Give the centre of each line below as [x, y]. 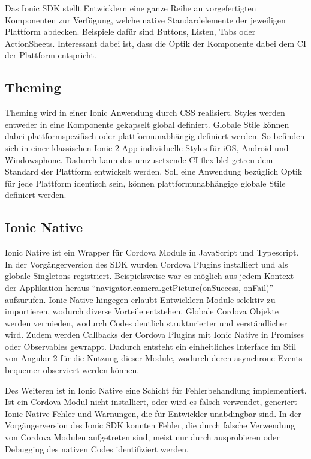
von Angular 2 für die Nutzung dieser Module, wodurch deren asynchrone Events [154, 358]
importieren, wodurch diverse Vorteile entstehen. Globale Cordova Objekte [142, 311]
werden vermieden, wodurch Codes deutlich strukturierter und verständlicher [146, 322]
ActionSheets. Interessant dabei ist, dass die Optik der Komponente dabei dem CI [155, 43]
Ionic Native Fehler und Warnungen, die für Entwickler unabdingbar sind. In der [153, 413]
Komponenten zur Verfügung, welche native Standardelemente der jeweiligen [145, 19]
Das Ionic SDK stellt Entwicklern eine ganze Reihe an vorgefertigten [131, 8]
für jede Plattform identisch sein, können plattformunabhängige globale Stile [145, 183]
